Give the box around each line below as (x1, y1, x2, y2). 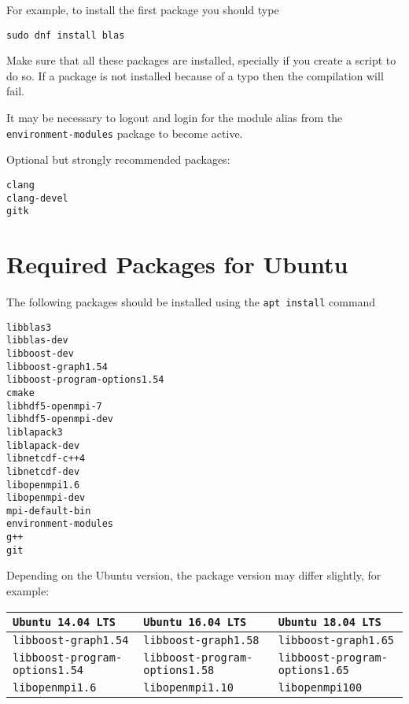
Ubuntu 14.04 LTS (13, 615, 116, 628)
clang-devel (6, 192, 68, 204)
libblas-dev (6, 335, 68, 346)
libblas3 (6, 321, 52, 333)
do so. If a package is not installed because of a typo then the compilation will (6, 67, 384, 83)
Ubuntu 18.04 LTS (278, 615, 381, 628)
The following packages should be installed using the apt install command (6, 293, 376, 309)
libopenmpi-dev (6, 492, 86, 504)
